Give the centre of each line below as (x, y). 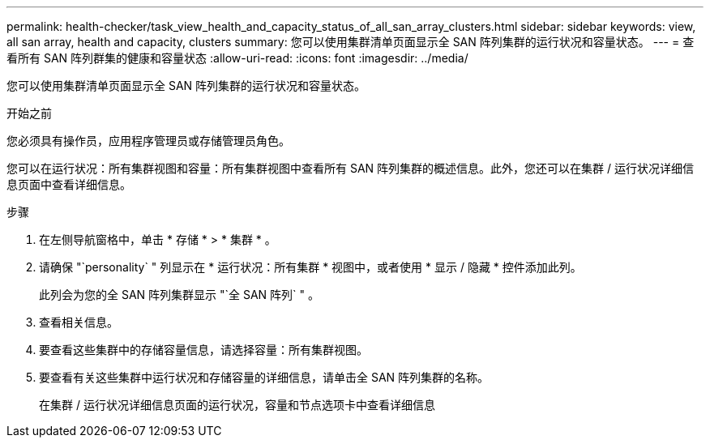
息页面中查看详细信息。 (69, 184)
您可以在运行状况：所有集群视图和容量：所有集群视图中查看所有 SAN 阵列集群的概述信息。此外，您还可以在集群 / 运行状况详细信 (350, 168)
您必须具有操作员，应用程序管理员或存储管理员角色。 (148, 141)
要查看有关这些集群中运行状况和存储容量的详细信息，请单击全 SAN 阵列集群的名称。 (264, 377)
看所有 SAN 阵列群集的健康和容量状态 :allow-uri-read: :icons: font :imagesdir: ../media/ (237, 58)
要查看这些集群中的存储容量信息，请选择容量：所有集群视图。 (203, 350)
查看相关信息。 (79, 322)
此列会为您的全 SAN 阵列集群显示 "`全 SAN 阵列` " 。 (180, 295)
